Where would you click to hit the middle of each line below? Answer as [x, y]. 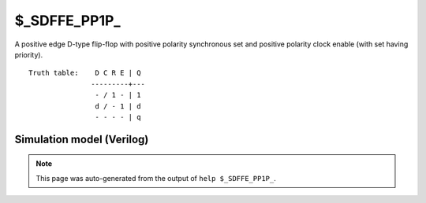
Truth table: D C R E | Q [85, 73]
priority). [29, 54]
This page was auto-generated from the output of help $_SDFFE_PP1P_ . [156, 178]
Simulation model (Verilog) [82, 139]
